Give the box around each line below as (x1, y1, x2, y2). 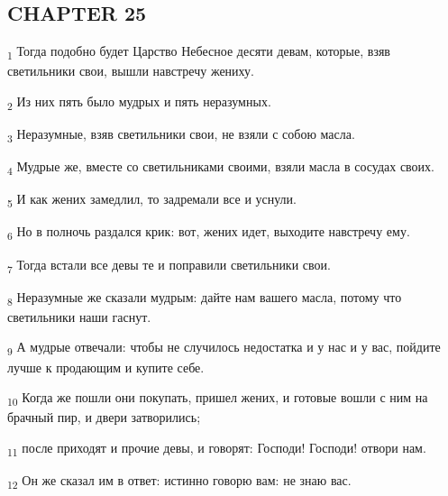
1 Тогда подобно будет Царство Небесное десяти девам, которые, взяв (7, 41, 390, 62)
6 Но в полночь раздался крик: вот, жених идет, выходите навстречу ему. (7, 222, 410, 243)
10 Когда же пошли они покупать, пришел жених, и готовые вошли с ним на (7, 388, 428, 409)
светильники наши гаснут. (7, 307, 151, 326)
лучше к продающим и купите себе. (7, 357, 205, 376)
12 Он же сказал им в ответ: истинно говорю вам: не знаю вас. (7, 470, 352, 491)
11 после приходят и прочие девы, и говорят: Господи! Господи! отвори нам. (7, 437, 426, 459)
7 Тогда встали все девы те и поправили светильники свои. (7, 254, 331, 276)
